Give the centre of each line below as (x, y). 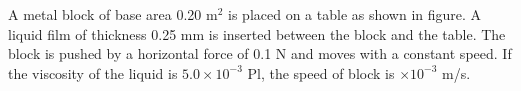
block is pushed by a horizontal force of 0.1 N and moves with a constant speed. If (260, 53)
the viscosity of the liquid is (93, 72)
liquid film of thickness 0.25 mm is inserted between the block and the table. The (257, 33)
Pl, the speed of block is (321, 72)
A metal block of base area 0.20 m (113, 14)
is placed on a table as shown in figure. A (355, 14)
